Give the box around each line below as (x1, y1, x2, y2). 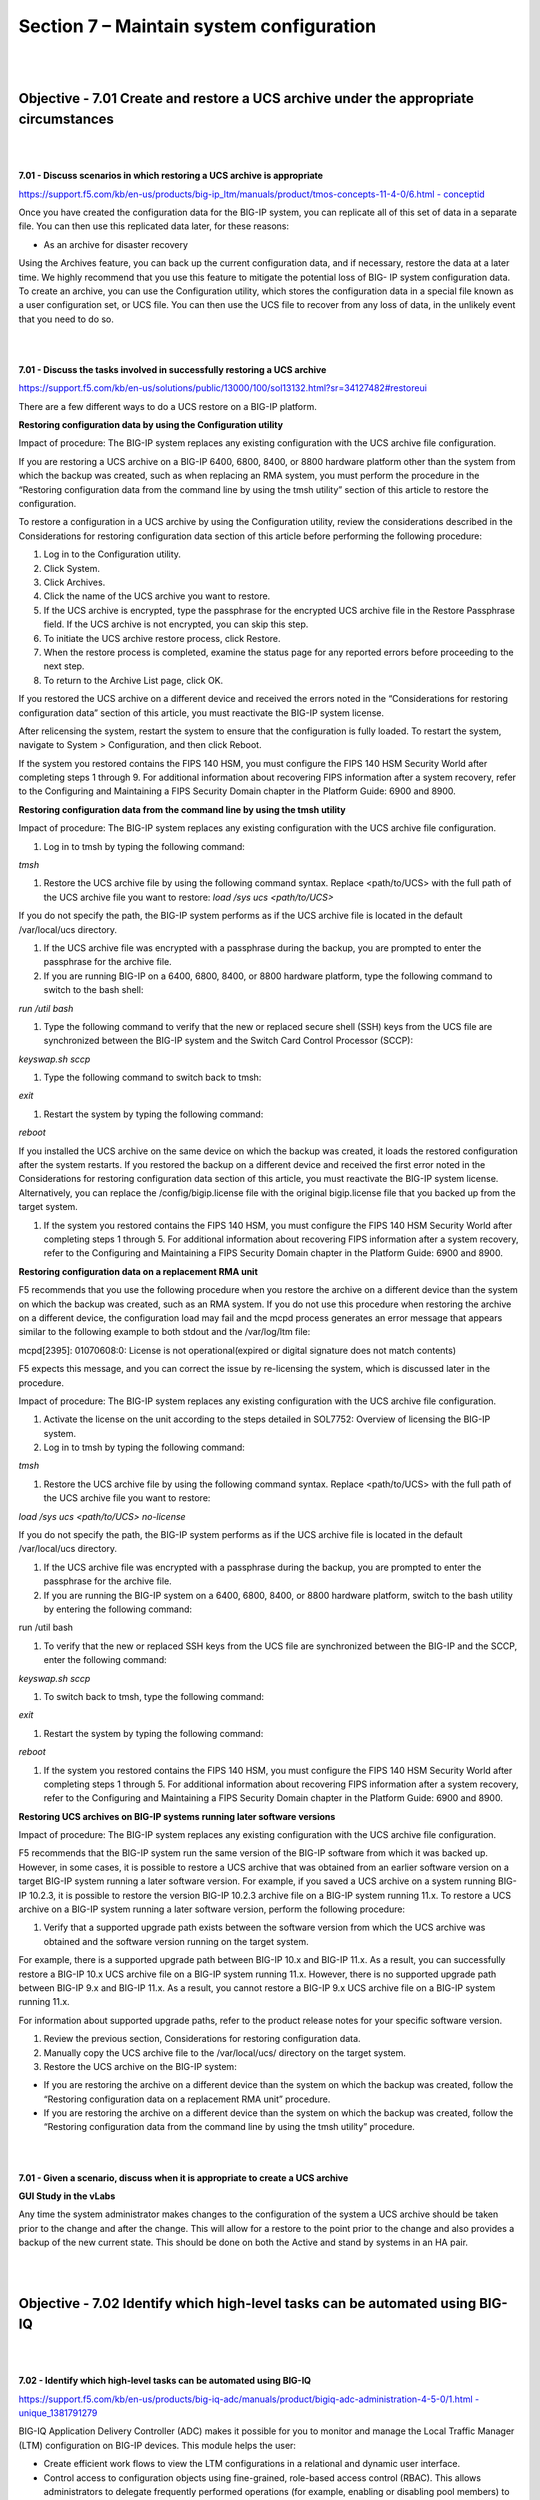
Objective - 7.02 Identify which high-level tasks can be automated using (18, 2295, 477, 2312)
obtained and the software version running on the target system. (43, 1935, 309, 1947)
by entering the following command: (43, 1603, 193, 1615)
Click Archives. (43, 576, 106, 588)
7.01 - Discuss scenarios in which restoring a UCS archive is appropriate (18, 170, 324, 182)
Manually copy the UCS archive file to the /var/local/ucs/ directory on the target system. (43, 2046, 407, 2059)
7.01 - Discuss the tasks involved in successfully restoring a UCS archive (18, 363, 327, 375)
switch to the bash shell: (43, 984, 144, 996)
